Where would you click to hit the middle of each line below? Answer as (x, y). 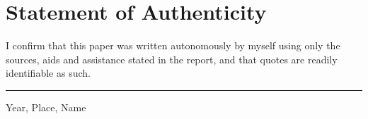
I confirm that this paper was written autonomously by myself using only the (173, 45)
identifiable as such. (48, 73)
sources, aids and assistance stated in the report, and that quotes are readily (172, 59)
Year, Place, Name (46, 107)
